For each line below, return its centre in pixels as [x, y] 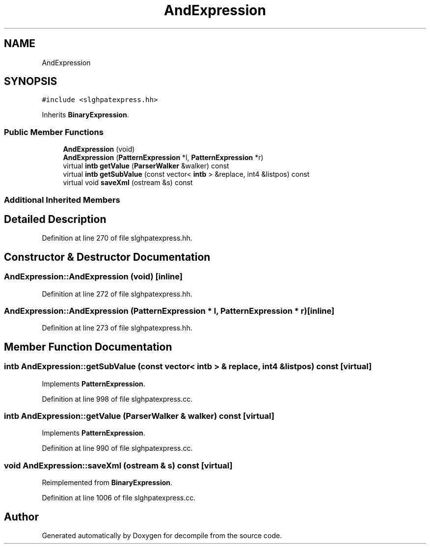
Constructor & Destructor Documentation [107, 257]
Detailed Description [55, 219]
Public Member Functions [54, 132]
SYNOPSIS [31, 82]
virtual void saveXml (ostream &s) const [128, 183]
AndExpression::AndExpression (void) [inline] [94, 277]
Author [21, 517]
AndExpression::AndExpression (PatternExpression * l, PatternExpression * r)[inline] [169, 311]
